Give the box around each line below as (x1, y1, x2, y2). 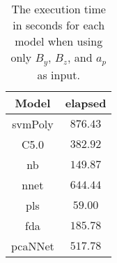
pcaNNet (11, 237, 54, 254)
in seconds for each (13, 17, 105, 33)
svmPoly (12, 115, 54, 132)
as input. (37, 66, 80, 83)
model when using (15, 33, 103, 49)
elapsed (65, 94, 107, 111)
